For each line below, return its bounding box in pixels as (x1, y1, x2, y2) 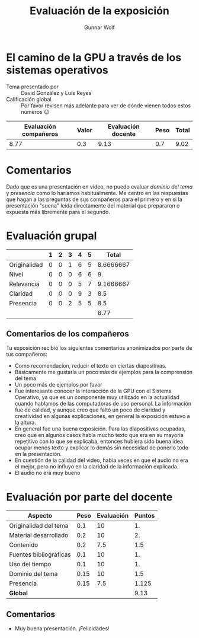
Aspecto (27, 512, 52, 520)
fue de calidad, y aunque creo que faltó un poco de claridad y (14, 406, 166, 413)
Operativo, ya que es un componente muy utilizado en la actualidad (14, 394, 179, 401)
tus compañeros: (6, 351, 47, 358)
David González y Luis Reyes (21, 89, 92, 96)
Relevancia (9, 280, 40, 288)
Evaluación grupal (6, 229, 97, 243)
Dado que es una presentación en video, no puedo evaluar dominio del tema (6, 183, 193, 190)
